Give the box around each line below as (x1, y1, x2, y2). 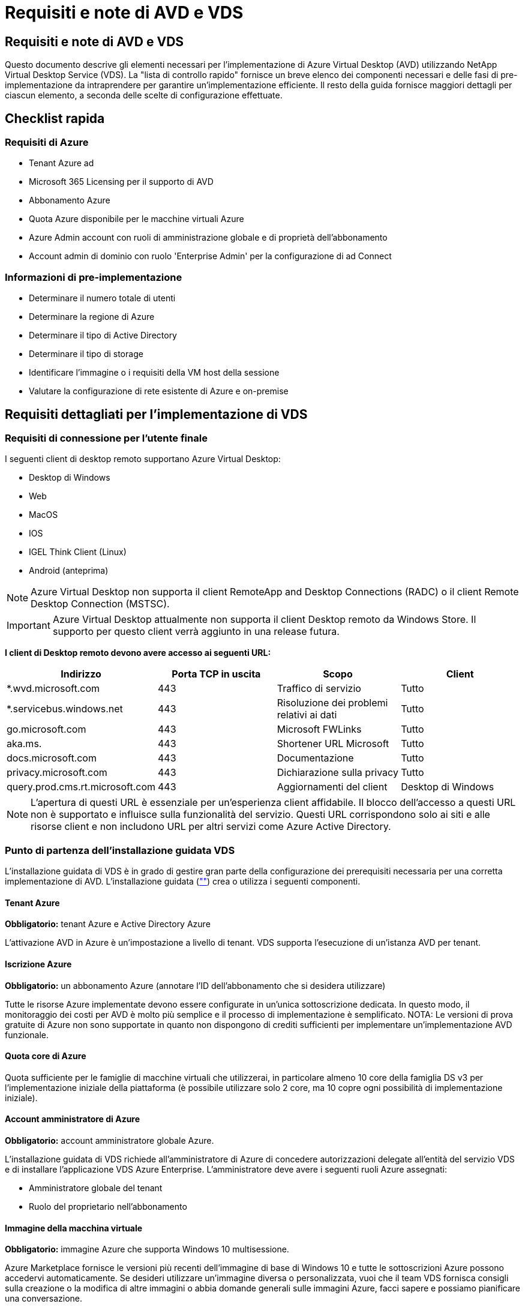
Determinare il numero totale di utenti (29, 293, 176, 304)
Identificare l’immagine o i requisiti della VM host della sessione (29, 367, 280, 378)
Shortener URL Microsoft (277, 738, 389, 750)
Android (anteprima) (29, 565, 109, 576)
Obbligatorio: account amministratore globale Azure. (5, 1135, 214, 1146)
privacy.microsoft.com (7, 766, 107, 779)
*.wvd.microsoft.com (7, 682, 100, 695)
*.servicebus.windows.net (7, 703, 123, 715)
